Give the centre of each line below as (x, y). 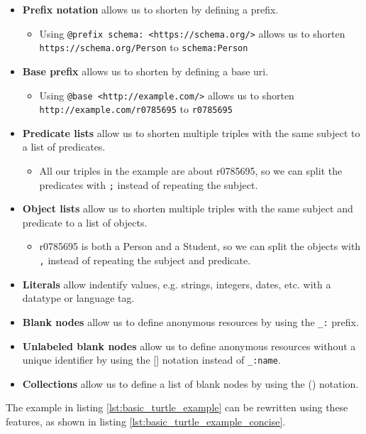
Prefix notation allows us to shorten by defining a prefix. (150, 9)
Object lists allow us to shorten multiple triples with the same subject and (188, 208)
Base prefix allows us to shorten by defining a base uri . (145, 71)
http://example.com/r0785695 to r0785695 (136, 109)
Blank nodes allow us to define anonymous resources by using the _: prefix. (190, 321)
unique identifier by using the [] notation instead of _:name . (151, 360)
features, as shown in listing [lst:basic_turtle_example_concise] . (146, 421)
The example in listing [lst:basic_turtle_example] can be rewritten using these (177, 407)
